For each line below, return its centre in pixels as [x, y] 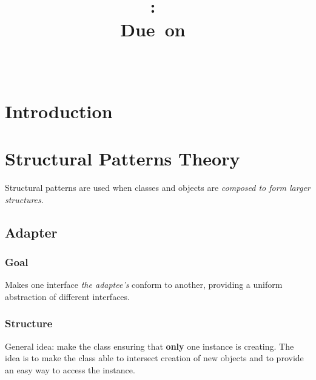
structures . [24, 199]
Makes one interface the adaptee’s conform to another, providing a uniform [144, 285]
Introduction [59, 111]
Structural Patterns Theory [123, 158]
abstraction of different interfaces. [67, 296]
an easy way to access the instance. [70, 369]
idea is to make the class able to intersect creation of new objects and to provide [154, 358]
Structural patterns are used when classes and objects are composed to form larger [158, 188]
